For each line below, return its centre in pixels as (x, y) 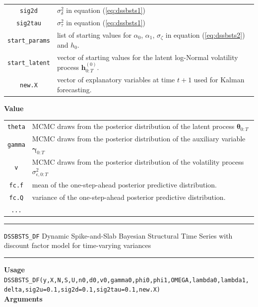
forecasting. (74, 89)
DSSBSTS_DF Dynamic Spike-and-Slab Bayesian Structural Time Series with (118, 235)
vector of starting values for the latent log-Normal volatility (147, 57)
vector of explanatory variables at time (116, 80)
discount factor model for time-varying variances (78, 245)
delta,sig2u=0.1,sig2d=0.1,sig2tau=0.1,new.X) (82, 290)
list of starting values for (94, 34)
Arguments (23, 298)
